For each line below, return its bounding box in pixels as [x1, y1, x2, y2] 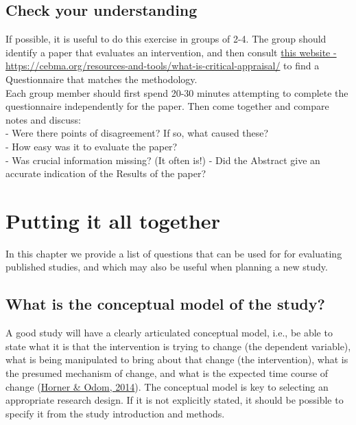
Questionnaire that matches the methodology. [5, 71, 198, 86]
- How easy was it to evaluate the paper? [5, 139, 178, 153]
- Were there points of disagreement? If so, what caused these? [5, 126, 269, 140]
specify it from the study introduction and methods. [5, 406, 225, 420]
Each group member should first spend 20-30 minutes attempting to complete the [5, 85, 348, 100]
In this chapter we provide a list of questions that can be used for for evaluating [5, 246, 342, 260]
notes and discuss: [5, 112, 81, 126]
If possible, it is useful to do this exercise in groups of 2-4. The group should [5, 32, 327, 46]
